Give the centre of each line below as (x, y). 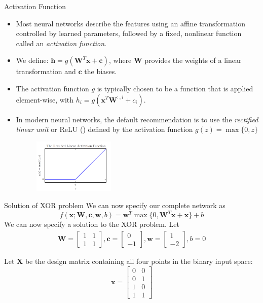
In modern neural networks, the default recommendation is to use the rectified (137, 119)
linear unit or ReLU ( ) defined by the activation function (104, 129)
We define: (32, 60)
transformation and (46, 71)
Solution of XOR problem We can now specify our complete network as (115, 205)
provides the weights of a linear (193, 60)
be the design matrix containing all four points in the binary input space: (139, 261)
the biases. (101, 71)
